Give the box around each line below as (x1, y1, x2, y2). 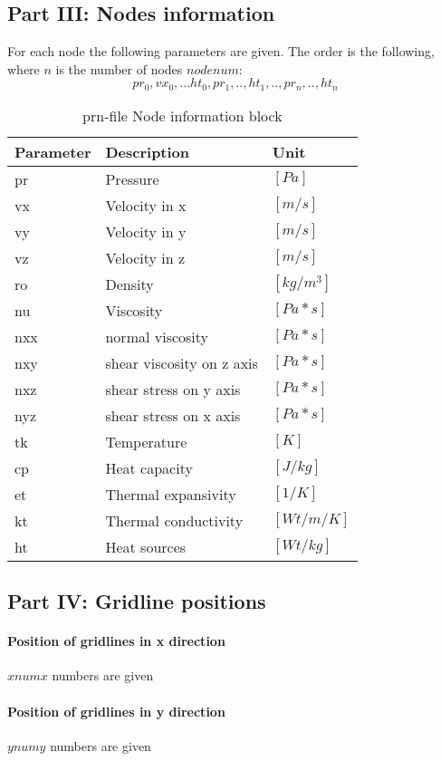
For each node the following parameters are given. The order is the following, (7, 42, 435, 61)
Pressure (105, 168, 159, 189)
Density (105, 273, 154, 294)
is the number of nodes (55, 59, 183, 78)
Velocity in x (105, 194, 187, 216)
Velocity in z (105, 246, 186, 268)
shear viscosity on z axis (105, 352, 258, 373)
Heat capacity (105, 457, 193, 478)
